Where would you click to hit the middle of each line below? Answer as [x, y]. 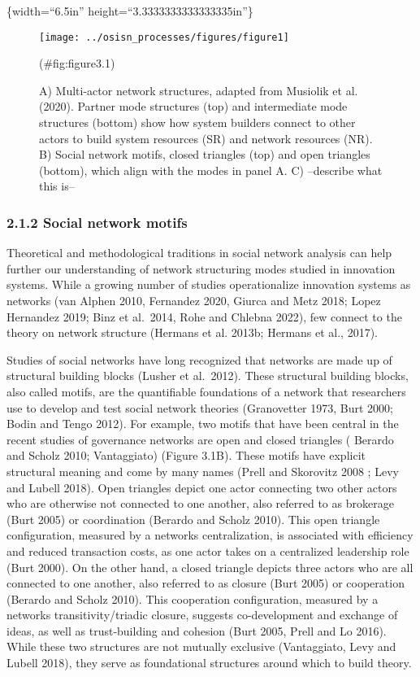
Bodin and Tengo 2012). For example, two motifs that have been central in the [203, 424]
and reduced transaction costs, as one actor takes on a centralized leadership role [208, 550]
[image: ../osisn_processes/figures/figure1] [164, 37]
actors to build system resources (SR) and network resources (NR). [206, 138]
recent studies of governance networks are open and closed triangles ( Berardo [200, 439]
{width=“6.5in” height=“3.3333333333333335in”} [130, 11]
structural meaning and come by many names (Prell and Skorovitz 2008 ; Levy [203, 471]
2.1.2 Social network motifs [97, 222]
